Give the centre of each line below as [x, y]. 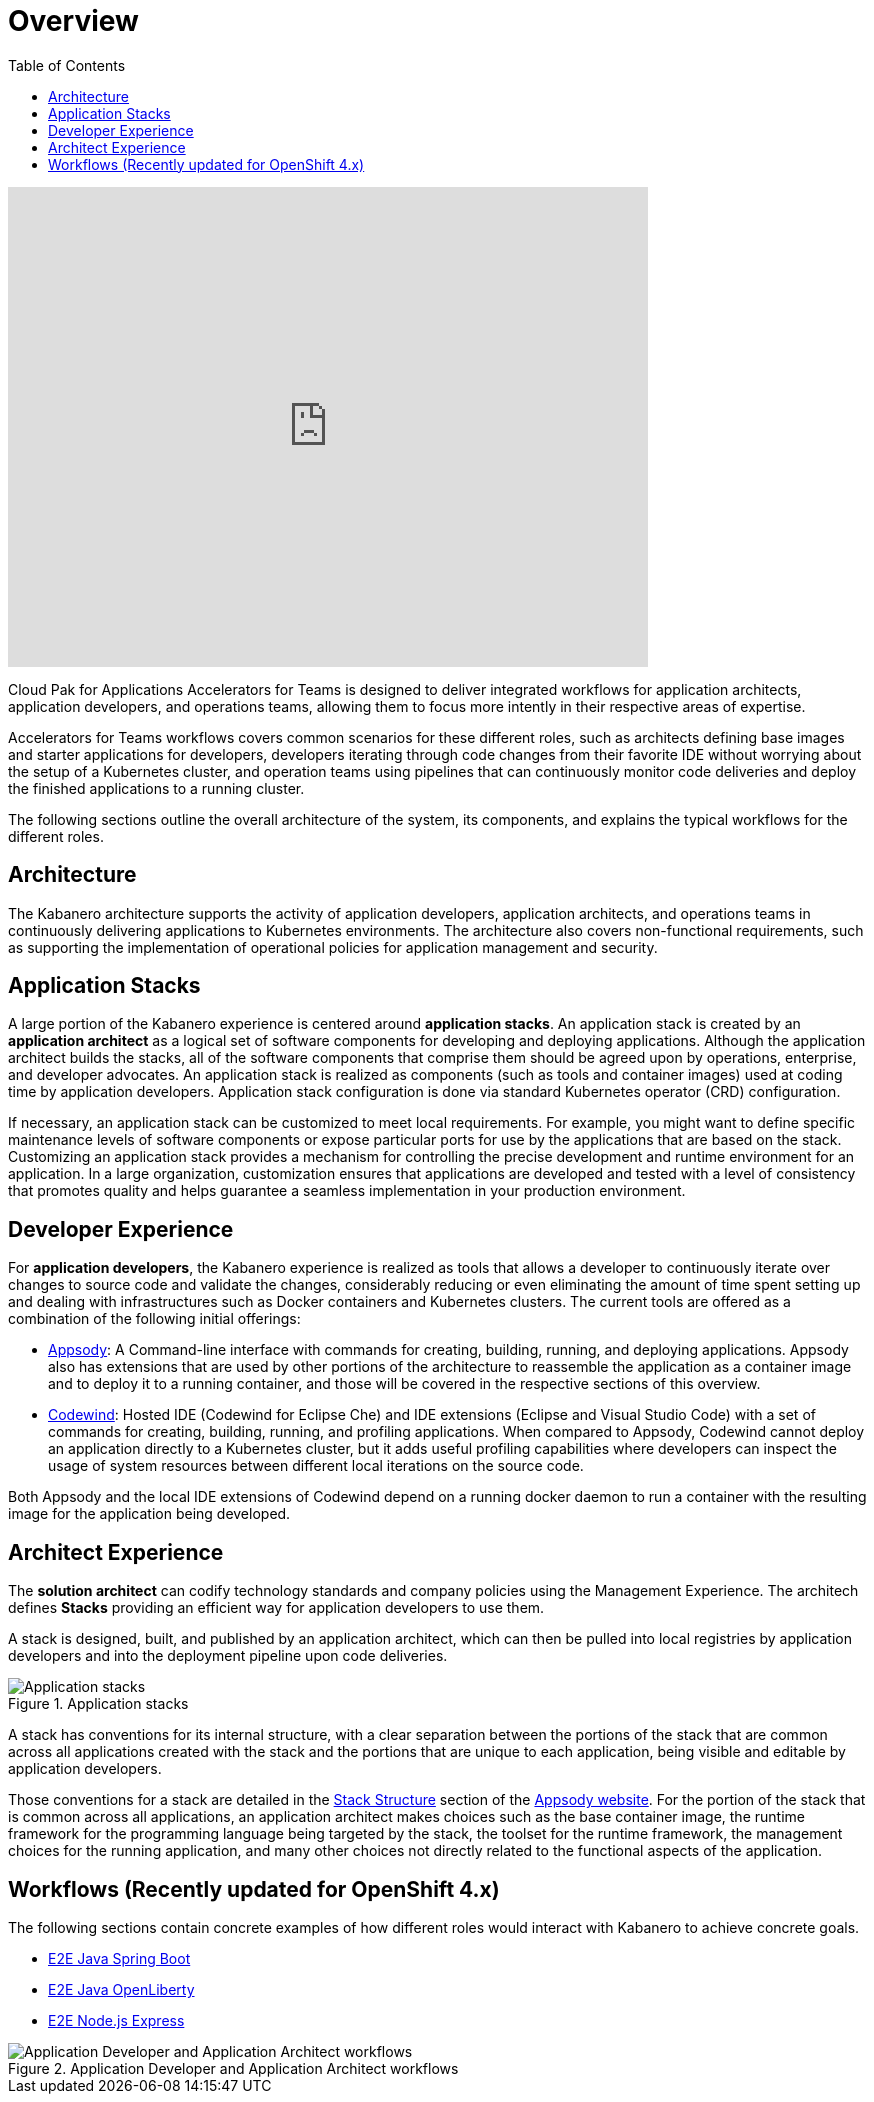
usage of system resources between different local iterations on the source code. [316, 1466]
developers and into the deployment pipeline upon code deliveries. [228, 1656]
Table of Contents [67, 65]
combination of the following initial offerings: [154, 1319]
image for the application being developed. [149, 1514]
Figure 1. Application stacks [98, 1704]
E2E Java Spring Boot [119, 1958]
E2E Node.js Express [116, 2020]
